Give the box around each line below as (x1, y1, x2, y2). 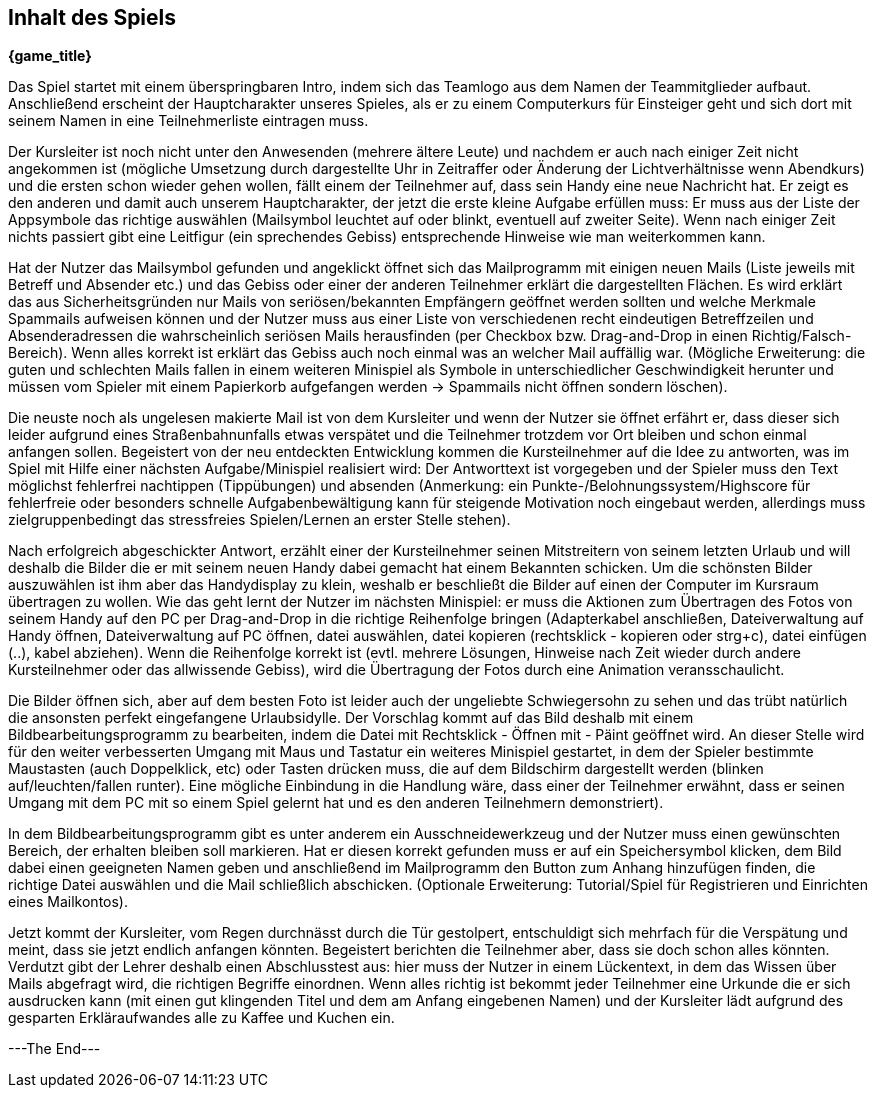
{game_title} (8, 47, 92, 65)
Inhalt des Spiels (8, 5, 177, 30)
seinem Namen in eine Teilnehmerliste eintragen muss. (8, 112, 369, 130)
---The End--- (8, 1040, 101, 1058)
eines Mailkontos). (8, 893, 129, 911)
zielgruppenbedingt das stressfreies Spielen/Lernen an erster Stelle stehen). (8, 511, 511, 529)
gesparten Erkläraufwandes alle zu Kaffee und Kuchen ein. (8, 1009, 395, 1027)
